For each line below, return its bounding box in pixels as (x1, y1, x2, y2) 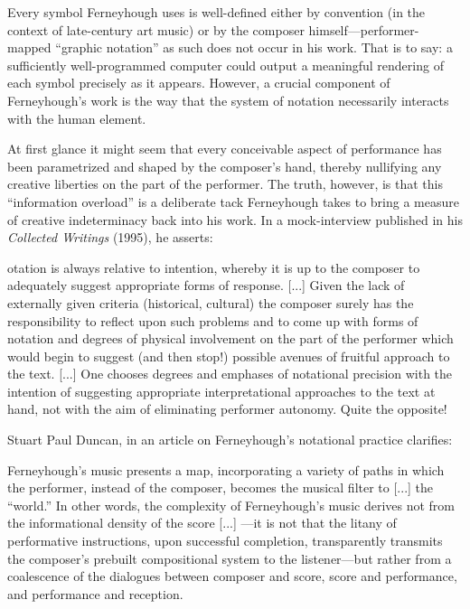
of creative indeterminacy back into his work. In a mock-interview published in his (7, 210, 463, 229)
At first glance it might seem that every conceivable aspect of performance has (7, 139, 442, 158)
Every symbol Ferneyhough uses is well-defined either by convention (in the (7, 3, 426, 21)
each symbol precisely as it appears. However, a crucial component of (7, 73, 390, 92)
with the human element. (7, 108, 146, 127)
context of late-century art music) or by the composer (7, 20, 305, 39)
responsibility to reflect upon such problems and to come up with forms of (7, 311, 418, 330)
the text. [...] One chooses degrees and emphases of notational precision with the (7, 364, 453, 383)
